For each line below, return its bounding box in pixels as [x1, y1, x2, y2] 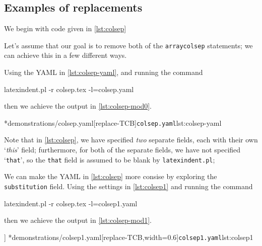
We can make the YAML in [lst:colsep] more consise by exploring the [4, 171, 217, 182]
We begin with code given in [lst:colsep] [4, 23, 126, 34]
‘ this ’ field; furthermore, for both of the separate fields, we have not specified [4, 144, 241, 155]
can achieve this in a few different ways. [4, 50, 127, 60]
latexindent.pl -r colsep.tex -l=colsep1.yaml [4, 198, 138, 208]
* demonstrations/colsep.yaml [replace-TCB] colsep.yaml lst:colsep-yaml [4, 117, 222, 128]
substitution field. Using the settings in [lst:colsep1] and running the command [4, 181, 253, 191]
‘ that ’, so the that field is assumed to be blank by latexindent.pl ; [4, 154, 215, 165]
